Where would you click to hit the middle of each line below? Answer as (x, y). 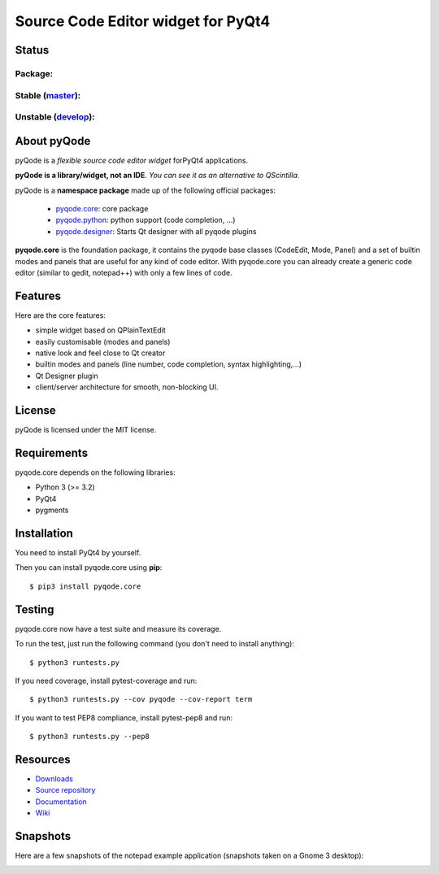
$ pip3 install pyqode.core (85, 586)
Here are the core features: (60, 315)
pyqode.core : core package (102, 208)
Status (32, 50)
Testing (35, 609)
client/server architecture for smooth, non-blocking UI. (127, 387)
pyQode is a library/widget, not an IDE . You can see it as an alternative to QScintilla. (157, 176)
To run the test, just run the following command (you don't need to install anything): (154, 644)
